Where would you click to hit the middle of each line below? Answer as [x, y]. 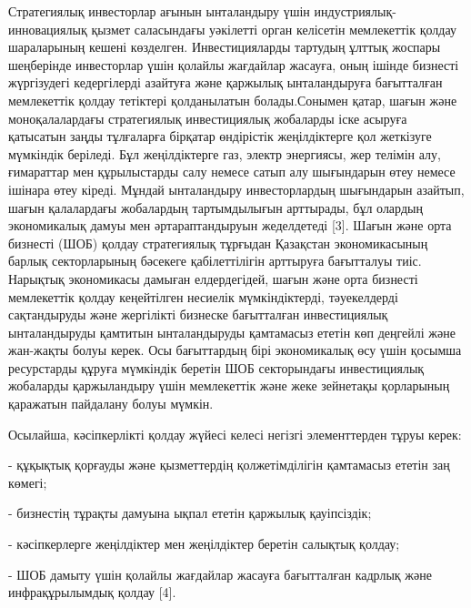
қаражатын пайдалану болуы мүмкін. [111, 404]
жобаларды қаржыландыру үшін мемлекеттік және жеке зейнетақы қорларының [229, 385]
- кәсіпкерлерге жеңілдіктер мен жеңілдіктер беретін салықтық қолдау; [204, 544]
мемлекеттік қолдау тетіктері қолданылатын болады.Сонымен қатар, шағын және [233, 100]
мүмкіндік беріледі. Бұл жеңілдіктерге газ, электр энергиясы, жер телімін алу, [225, 153]
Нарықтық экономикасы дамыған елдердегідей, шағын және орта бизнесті [213, 278]
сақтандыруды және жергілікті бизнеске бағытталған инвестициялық [198, 314]
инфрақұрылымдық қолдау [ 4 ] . [92, 592]
